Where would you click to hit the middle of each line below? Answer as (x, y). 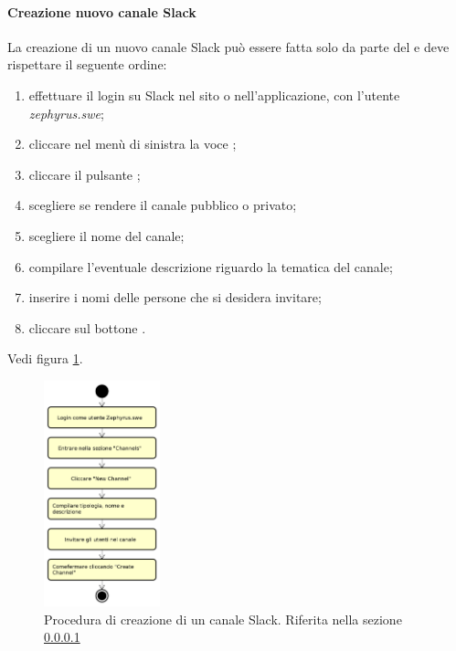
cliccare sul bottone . (87, 327)
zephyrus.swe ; (66, 113)
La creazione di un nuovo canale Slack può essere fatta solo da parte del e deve (228, 46)
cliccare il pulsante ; (85, 174)
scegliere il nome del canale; (106, 235)
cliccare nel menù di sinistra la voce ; (133, 144)
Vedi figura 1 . (45, 358)
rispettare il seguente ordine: (87, 64)
